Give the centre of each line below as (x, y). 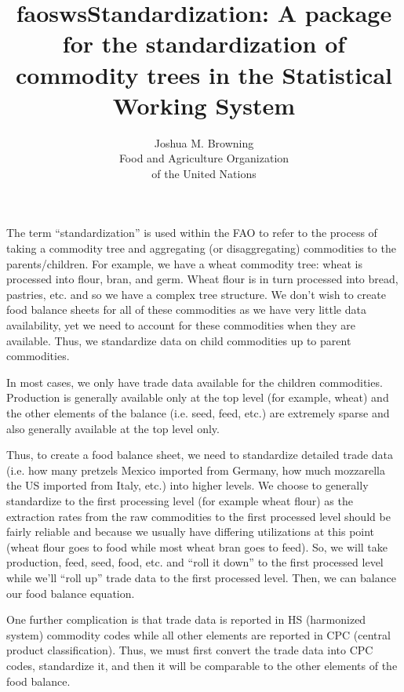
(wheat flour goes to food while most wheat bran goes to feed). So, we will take (197, 546)
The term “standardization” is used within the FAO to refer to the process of (192, 233)
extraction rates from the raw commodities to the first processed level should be (198, 516)
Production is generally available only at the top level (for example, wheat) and (198, 397)
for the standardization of (204, 44)
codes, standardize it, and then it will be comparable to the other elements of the (202, 665)
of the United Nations (204, 173)
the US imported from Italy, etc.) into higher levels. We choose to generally (187, 485)
